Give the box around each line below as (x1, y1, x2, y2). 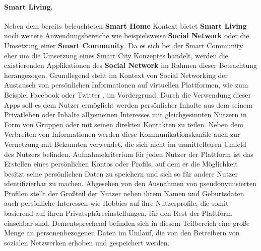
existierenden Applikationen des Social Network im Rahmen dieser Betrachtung (4, 60, 257, 70)
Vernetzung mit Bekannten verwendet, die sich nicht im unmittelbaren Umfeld (4, 138, 246, 149)
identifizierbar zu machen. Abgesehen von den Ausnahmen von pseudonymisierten (4, 178, 256, 189)
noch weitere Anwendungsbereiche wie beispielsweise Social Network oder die (4, 30, 249, 41)
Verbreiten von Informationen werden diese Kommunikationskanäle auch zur (4, 129, 240, 139)
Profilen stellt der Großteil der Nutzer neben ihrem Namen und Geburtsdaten (4, 188, 244, 198)
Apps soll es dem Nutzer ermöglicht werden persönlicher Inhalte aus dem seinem (4, 99, 252, 110)
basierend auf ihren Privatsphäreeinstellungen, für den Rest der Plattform (4, 208, 232, 218)
